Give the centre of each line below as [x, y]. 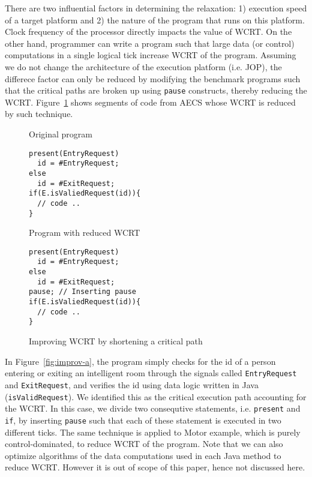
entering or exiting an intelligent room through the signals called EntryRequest [151, 373]
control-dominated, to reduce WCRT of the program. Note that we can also [144, 444]
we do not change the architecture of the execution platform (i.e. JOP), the [143, 66]
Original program [61, 134]
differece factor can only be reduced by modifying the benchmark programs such [153, 78]
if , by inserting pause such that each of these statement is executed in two [143, 420]
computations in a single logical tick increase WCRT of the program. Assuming [151, 55]
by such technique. [39, 114]
